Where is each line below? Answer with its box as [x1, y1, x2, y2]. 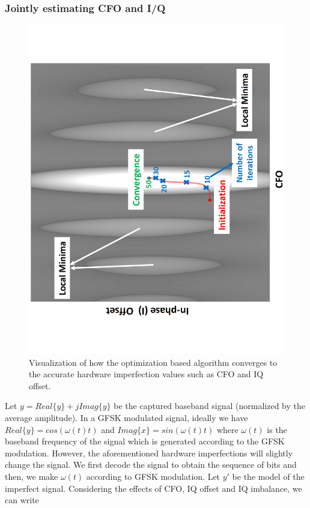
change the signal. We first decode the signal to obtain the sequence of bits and [5, 458, 297, 471]
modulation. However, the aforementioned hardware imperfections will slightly [5, 446, 293, 459]
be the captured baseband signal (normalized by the [114, 399, 306, 412]
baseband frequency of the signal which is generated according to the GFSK [5, 435, 285, 447]
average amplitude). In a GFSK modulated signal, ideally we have [5, 411, 248, 424]
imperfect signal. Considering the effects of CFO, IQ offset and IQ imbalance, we [5, 482, 302, 494]
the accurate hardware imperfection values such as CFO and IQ [29, 368, 264, 380]
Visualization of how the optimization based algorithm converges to [29, 356, 278, 368]
